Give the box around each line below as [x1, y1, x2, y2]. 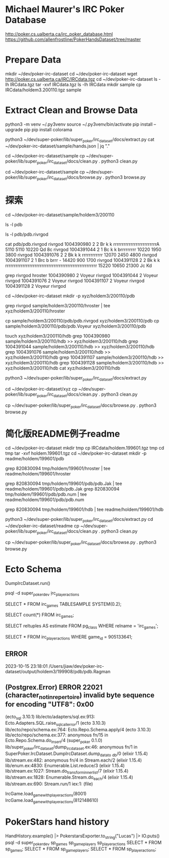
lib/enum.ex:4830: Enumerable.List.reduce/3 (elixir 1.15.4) [5, 762, 125, 768]
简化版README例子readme [5, 428, 120, 440]
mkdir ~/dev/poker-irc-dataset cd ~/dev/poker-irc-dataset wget [5, 71, 138, 77]
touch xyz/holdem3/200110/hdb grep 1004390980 [5, 333, 110, 339]
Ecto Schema [5, 564, 62, 575]
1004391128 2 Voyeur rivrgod [5, 283, 67, 289]
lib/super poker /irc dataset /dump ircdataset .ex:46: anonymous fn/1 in [5, 743, 138, 751]
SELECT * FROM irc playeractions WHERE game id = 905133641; [5, 633, 133, 641]
